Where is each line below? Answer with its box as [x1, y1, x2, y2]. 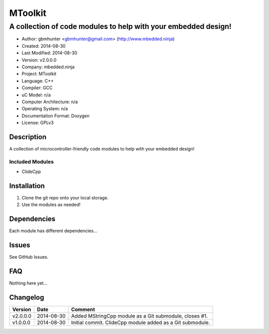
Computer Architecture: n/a [21, 99, 78, 105]
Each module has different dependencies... [9, 228, 98, 234]
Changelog [9, 293, 44, 302]
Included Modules [9, 158, 54, 165]
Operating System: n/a [21, 106, 68, 112]
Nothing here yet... [9, 280, 48, 286]
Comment [71, 306, 95, 313]
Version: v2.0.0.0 [21, 57, 57, 63]
